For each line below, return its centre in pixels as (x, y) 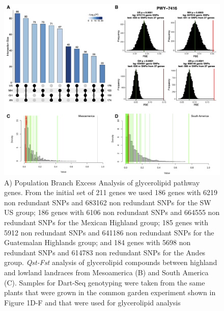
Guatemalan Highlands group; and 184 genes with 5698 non (97, 242)
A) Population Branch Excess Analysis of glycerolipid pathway (102, 182)
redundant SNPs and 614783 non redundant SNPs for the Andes (105, 252)
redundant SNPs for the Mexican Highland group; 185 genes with (106, 222)
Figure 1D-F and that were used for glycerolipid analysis (92, 302)
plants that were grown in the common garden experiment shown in (110, 292)
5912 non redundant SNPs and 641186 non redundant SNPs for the (109, 232)
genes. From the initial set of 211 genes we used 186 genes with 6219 (111, 192)
